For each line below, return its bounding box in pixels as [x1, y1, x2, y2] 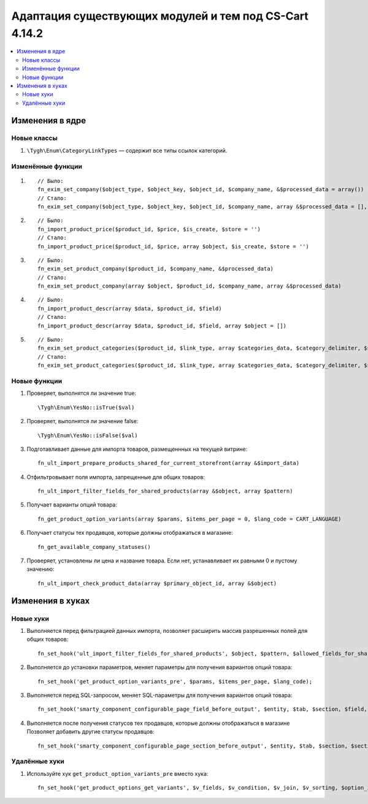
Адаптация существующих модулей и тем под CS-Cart [11, 9, 309, 23]
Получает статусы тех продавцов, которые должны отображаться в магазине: [26, 529, 233, 537]
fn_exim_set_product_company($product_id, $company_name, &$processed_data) [37, 266, 274, 272]
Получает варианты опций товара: [26, 501, 118, 508]
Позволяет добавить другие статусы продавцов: [26, 728, 155, 735]
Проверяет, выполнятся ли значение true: [26, 389, 136, 397]
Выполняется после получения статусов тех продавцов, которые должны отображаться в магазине [26, 719, 290, 727]
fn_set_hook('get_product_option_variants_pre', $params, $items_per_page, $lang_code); [37, 678, 313, 685]
